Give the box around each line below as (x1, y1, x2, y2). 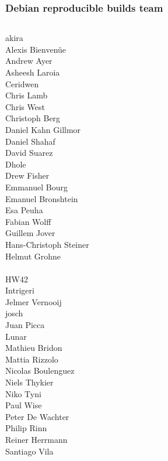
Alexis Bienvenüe (5, 43, 66, 55)
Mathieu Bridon (5, 342, 62, 354)
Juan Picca (5, 319, 45, 331)
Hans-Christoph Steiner (5, 238, 89, 250)
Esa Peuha (5, 204, 43, 216)
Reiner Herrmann (5, 433, 68, 445)
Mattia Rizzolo (5, 353, 58, 365)
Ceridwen (5, 77, 39, 90)
